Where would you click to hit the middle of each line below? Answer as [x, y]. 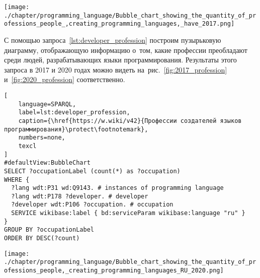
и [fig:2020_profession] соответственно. [65, 79]
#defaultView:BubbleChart [47, 163]
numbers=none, [42, 138]
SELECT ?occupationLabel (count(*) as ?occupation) [92, 171]
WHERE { [17, 180]
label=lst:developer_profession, [74, 113]
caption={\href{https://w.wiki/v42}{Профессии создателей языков [130, 121]
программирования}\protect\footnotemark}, [76, 129]
